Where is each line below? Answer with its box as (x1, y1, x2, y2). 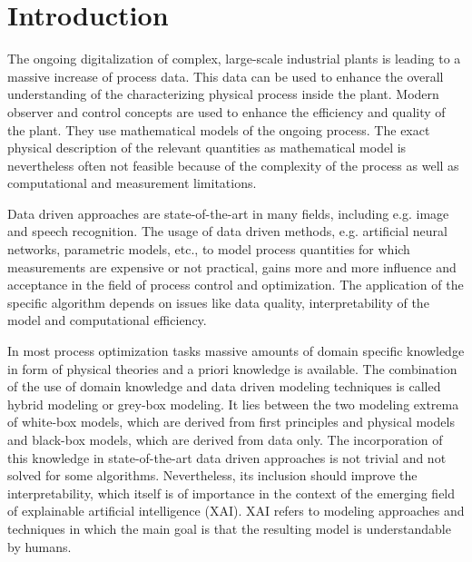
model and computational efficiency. (7, 311, 207, 330)
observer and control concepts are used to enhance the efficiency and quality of (7, 102, 446, 121)
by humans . (7, 537, 72, 556)
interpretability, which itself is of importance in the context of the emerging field (7, 483, 456, 502)
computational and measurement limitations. (7, 173, 257, 192)
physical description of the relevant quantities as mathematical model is (7, 138, 407, 157)
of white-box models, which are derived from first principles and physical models (7, 412, 455, 431)
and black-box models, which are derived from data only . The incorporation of (7, 430, 443, 449)
